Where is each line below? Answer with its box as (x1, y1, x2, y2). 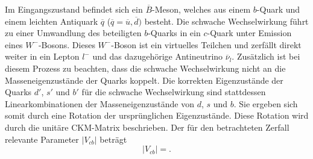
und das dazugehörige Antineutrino (92, 50, 223, 63)
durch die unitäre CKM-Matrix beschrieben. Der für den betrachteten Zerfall (5, 120, 289, 133)
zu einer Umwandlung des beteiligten (5, 26, 142, 39)
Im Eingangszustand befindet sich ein (5, 3, 143, 15)
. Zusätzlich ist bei (232, 50, 300, 63)
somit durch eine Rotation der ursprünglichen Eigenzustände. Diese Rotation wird (5, 109, 309, 122)
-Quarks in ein (148, 26, 201, 39)
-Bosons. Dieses (38, 38, 95, 51)
